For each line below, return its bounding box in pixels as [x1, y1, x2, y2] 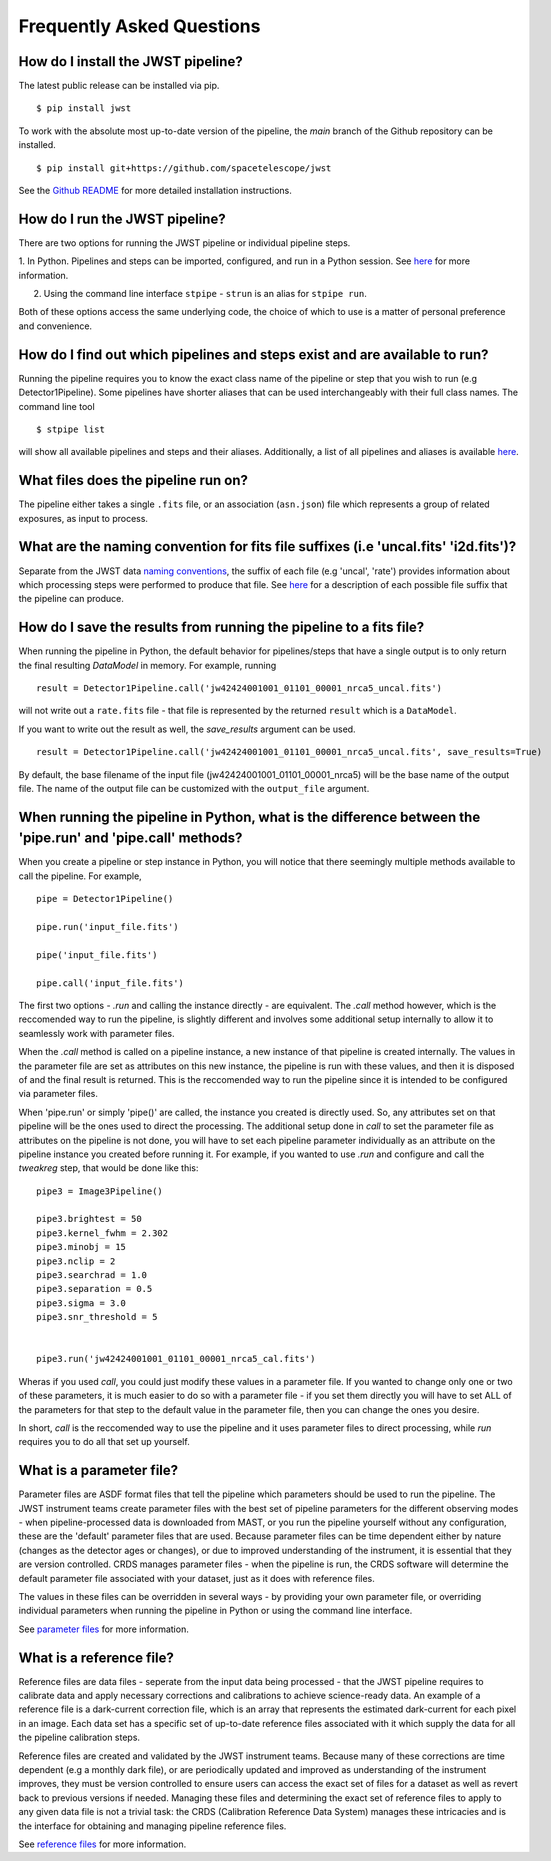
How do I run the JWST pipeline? [18, 210, 226, 227]
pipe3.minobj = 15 [36, 1241, 127, 1253]
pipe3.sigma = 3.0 [36, 1297, 127, 1309]
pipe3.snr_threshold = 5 [36, 1311, 158, 1323]
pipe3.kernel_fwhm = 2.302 [36, 1227, 169, 1239]
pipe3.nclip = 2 [36, 1255, 116, 1267]
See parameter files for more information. [18, 1623, 189, 1635]
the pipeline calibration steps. [18, 1731, 140, 1744]
